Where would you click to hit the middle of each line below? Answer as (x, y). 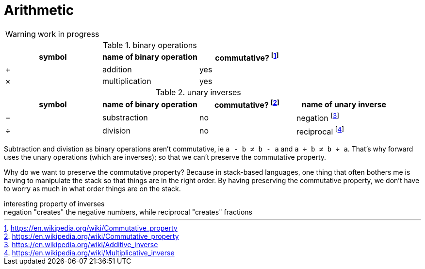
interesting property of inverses (54, 204)
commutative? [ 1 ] (247, 57)
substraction (125, 118)
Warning (21, 34)
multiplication (127, 81)
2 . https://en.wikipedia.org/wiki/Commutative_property (91, 236)
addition (117, 70)
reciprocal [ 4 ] (320, 131)
